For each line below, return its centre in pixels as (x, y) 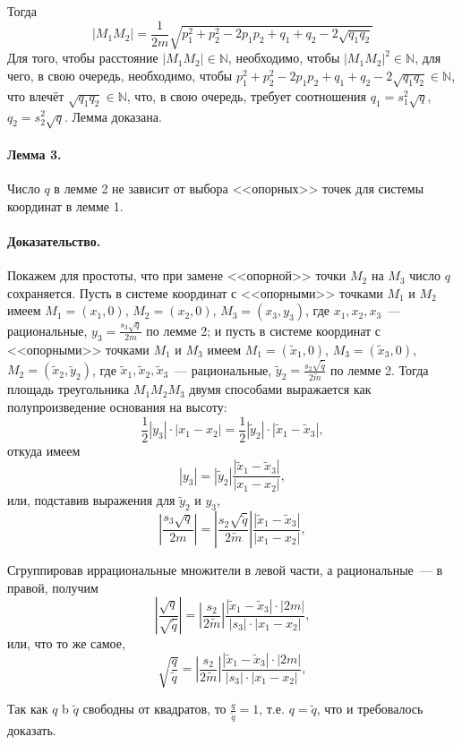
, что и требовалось (370, 709)
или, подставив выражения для (91, 500)
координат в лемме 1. (65, 206)
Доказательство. (54, 240)
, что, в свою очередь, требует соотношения (246, 95)
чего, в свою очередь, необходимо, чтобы (120, 76)
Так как (28, 709)
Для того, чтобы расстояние (83, 58)
